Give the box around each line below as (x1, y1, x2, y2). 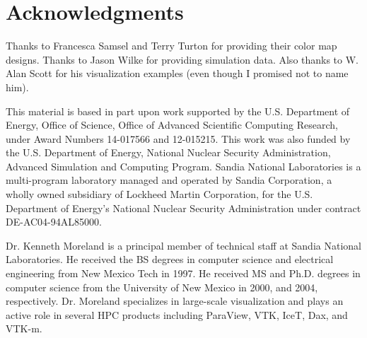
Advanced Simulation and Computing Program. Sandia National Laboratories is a (6, 158, 361, 173)
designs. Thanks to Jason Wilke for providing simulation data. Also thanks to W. (6, 52, 359, 66)
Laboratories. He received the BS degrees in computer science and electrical (6, 252, 334, 267)
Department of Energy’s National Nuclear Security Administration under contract (6, 200, 361, 215)
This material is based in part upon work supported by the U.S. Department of (6, 103, 350, 118)
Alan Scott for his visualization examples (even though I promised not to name (6, 66, 349, 81)
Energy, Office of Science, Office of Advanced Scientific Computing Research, (6, 117, 338, 132)
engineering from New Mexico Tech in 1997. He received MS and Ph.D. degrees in (6, 266, 361, 281)
